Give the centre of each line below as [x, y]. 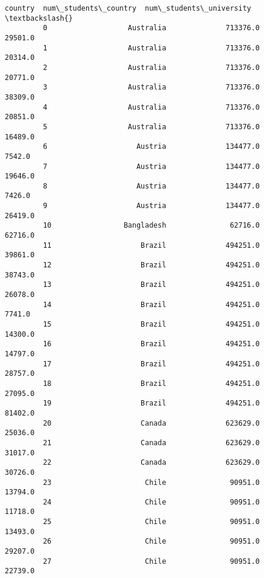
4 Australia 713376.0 [151, 107]
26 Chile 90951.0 [151, 542]
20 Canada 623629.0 [151, 423]
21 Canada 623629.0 [151, 443]
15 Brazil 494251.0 [151, 324]
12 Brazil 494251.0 [151, 265]
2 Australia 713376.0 [151, 67]
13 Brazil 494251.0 [151, 285]
